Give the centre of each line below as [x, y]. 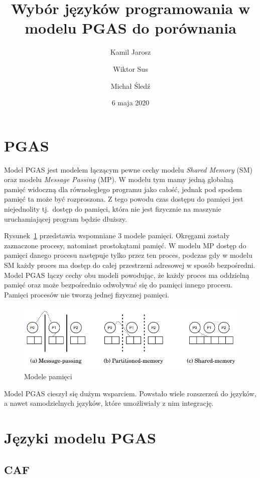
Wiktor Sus [131, 68]
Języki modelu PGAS [80, 437]
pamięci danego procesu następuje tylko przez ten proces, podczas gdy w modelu [128, 255]
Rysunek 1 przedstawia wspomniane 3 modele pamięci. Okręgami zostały [117, 235]
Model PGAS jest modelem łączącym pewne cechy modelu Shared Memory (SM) [128, 169]
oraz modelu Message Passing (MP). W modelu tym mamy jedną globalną [119, 179]
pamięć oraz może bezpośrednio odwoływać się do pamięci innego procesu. [118, 285]
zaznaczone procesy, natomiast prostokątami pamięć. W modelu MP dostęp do [125, 245]
